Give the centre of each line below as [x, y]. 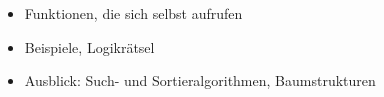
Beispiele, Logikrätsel [89, 46]
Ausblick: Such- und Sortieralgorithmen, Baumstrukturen [200, 80]
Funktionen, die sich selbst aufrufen [133, 13]
